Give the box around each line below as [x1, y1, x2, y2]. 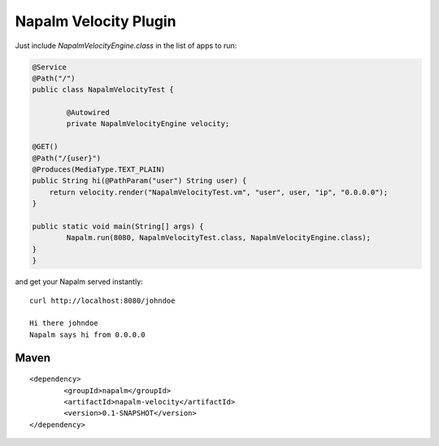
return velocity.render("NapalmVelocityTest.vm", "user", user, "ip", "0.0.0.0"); [49, 187, 389, 197]
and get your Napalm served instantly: [15, 277, 144, 286]
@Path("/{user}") [32, 153, 102, 163]
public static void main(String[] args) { [32, 222, 204, 231]
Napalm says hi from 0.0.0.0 [29, 330, 146, 339]
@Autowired [66, 108, 110, 117]
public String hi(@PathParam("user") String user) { [32, 176, 247, 186]
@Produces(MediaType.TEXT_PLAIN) [32, 165, 166, 174]
